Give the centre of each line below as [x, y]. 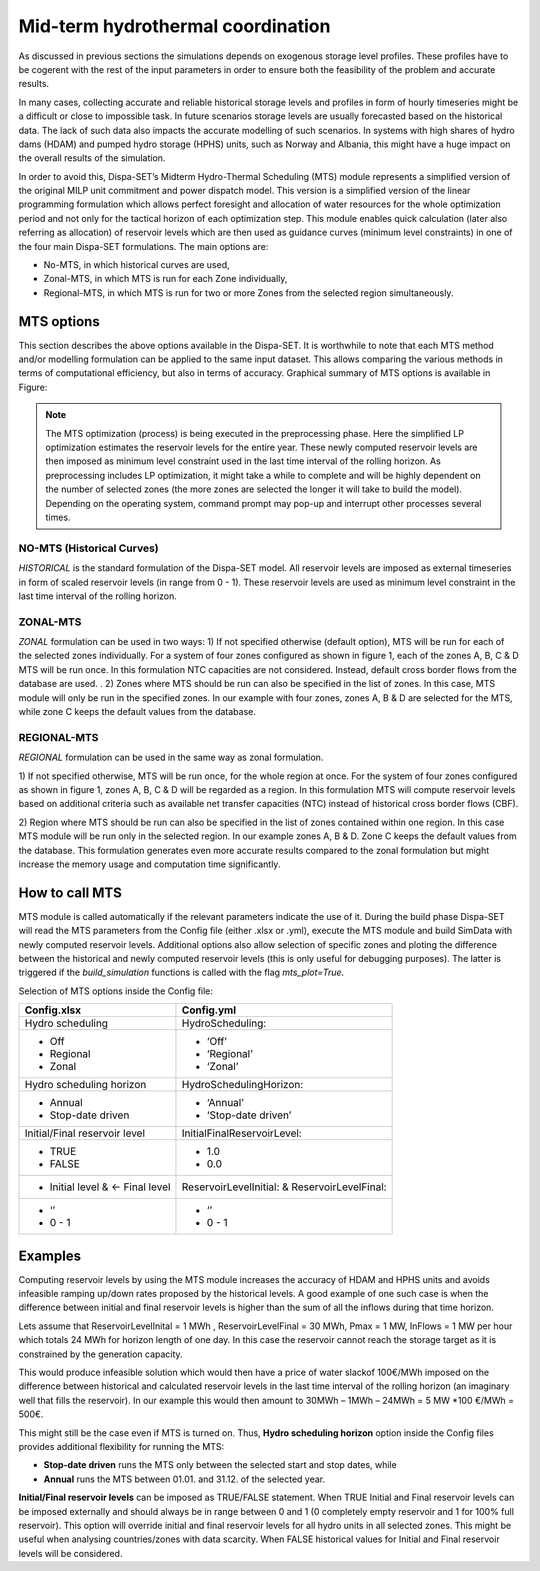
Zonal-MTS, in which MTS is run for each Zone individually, [165, 279]
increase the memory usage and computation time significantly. [149, 864]
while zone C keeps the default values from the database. [137, 712]
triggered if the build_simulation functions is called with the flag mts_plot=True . [181, 972]
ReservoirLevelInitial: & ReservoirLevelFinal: [284, 1187]
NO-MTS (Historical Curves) [88, 548]
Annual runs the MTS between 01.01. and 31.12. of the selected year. [184, 1479]
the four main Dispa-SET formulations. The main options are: [143, 246]
